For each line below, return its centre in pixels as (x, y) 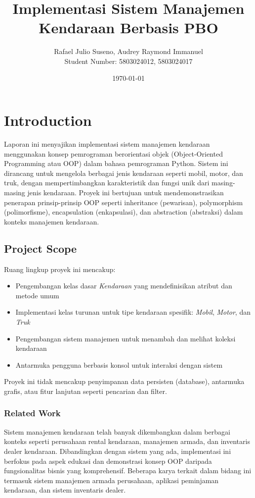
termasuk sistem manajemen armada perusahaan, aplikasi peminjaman (111, 480)
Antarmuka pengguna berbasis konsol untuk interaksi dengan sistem (119, 364)
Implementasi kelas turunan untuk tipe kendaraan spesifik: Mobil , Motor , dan (133, 312)
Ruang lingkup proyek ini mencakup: (60, 269)
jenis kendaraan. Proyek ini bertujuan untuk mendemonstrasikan (126, 192)
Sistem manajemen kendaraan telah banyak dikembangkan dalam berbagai (117, 431)
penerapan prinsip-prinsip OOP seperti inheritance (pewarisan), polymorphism (124, 202)
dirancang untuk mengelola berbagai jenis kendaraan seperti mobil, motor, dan (124, 173)
